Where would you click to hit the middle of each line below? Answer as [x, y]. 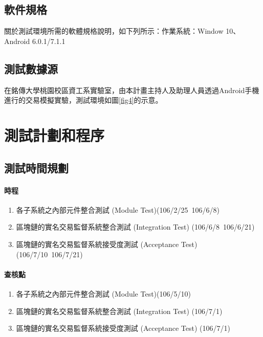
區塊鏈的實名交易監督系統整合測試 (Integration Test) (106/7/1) [119, 311]
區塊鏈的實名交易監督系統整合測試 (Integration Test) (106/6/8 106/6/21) [135, 227]
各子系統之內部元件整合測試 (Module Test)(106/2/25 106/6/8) [118, 209]
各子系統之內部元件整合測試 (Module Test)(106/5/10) [103, 293]
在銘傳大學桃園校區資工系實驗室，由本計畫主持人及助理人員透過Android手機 [132, 90]
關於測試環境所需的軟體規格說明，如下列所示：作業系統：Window [114, 31]
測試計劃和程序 [54, 135]
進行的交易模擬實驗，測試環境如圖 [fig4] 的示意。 [83, 100]
